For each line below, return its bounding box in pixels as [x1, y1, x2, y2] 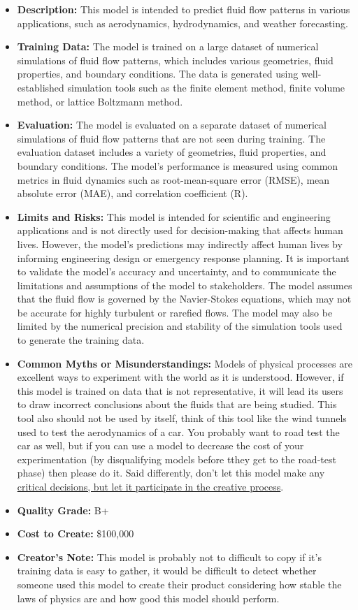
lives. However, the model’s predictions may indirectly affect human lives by [17, 236, 343, 251]
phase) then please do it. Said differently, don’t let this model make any [17, 465, 325, 480]
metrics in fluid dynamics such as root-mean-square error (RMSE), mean [17, 172, 330, 187]
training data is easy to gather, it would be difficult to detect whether [17, 563, 317, 578]
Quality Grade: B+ [17, 502, 109, 517]
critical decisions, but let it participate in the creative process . [17, 479, 284, 493]
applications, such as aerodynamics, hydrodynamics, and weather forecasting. [17, 15, 348, 30]
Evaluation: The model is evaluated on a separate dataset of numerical [17, 117, 327, 132]
